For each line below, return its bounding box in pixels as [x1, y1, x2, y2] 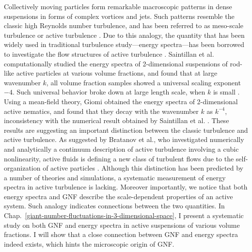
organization [4, 163, 41, 173]
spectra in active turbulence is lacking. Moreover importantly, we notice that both [4, 182, 248, 192]
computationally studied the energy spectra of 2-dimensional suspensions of [4, 58, 228, 68]
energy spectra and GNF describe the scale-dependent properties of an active [4, 191, 233, 201]
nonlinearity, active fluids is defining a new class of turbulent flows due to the [4, 153, 234, 163]
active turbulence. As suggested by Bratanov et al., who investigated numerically [4, 134, 244, 144]
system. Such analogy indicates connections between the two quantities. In [4, 201, 225, 211]
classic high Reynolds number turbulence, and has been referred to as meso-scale [4, 20, 244, 31]
